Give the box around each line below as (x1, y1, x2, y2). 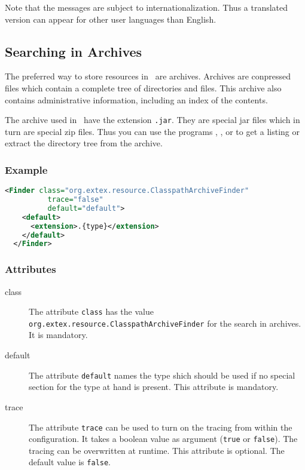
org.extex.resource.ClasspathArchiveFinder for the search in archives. (29, 317, 301, 329)
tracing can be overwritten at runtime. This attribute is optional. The (29, 444, 285, 456)
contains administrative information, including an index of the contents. (5, 93, 268, 106)
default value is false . (29, 456, 111, 468)
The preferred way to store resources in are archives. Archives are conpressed (5, 70, 291, 82)
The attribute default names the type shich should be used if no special (29, 368, 295, 381)
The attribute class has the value (29, 305, 154, 318)
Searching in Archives (5, 42, 142, 60)
